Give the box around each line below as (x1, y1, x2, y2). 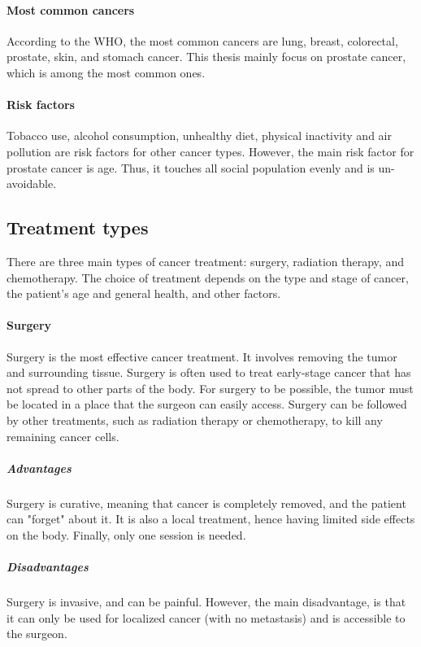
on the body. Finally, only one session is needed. (7, 526, 246, 543)
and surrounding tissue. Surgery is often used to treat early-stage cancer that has (7, 364, 411, 381)
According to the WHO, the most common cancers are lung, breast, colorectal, (7, 32, 398, 49)
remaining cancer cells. (7, 427, 119, 444)
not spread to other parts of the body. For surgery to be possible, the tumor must (7, 379, 414, 396)
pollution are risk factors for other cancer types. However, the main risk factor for (7, 142, 414, 160)
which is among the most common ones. (7, 63, 206, 81)
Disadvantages (7, 558, 89, 575)
